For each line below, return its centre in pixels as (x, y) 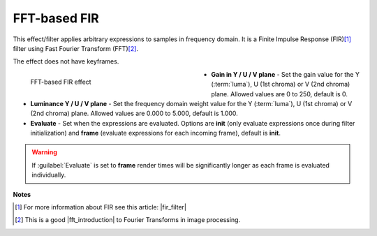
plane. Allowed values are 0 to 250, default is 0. (280, 94)
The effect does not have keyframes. (66, 61)
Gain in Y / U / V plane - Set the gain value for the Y (285, 74)
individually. (49, 175)
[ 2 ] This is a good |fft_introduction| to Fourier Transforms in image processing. (128, 220)
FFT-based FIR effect (61, 82)
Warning (44, 152)
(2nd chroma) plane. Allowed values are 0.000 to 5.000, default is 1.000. (134, 113)
